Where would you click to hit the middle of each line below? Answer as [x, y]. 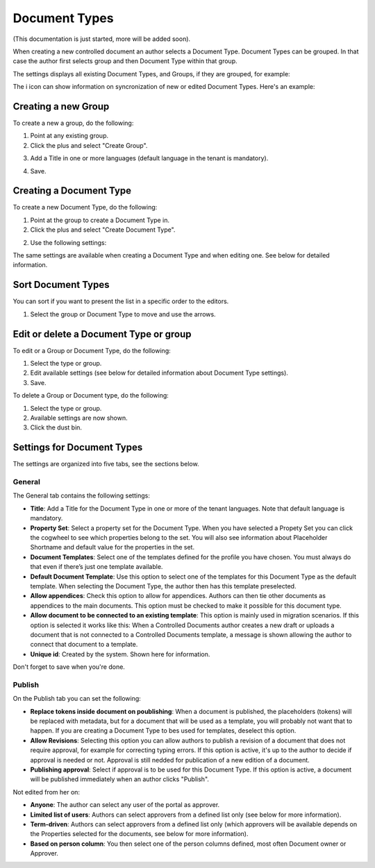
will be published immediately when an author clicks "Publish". [120, 779]
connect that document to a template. [84, 645]
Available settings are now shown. [79, 418]
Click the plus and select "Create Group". [89, 145]
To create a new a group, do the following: [73, 123]
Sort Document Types [61, 285]
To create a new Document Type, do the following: [85, 207]
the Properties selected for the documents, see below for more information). [140, 834]
